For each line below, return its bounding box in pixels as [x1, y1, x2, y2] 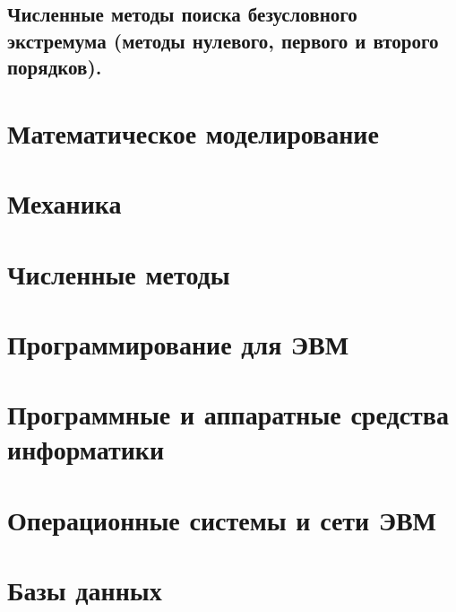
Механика [7, 185, 122, 222]
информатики [7, 431, 165, 468]
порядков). [7, 53, 102, 81]
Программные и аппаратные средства [7, 396, 449, 433]
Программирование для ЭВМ [7, 325, 349, 362]
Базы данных [7, 572, 162, 608]
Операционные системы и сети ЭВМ [7, 501, 437, 538]
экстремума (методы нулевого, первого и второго [7, 26, 439, 54]
